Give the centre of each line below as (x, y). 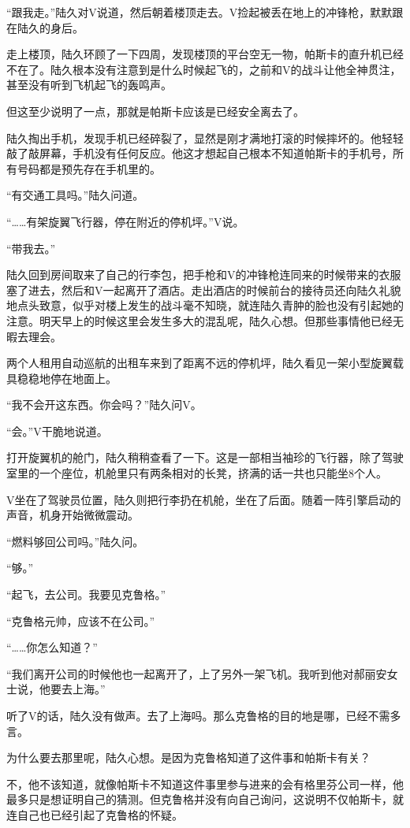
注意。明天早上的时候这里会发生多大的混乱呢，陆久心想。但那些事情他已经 (199, 320)
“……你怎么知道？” (52, 647)
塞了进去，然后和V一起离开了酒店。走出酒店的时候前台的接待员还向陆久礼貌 (204, 290)
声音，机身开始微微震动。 (73, 515)
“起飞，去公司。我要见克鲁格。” (86, 594)
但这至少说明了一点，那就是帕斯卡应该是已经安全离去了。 (155, 111)
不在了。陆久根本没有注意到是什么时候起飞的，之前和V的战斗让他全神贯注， (204, 69)
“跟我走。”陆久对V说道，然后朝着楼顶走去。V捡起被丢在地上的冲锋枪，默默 (199, 12)
